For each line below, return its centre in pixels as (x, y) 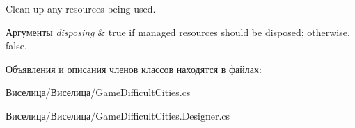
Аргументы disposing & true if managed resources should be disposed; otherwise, (178, 32)
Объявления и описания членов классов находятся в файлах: (134, 69)
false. (16, 46)
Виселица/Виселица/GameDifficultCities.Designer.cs (118, 115)
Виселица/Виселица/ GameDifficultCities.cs (98, 92)
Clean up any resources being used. (81, 8)
